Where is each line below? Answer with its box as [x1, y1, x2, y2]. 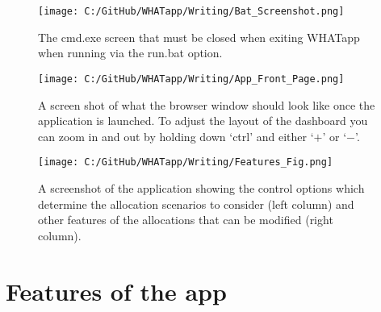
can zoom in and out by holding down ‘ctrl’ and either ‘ [38, 127, 314, 144]
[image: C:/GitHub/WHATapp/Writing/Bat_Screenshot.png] [38, 6, 345, 17]
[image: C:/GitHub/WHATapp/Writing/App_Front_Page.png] [38, 73, 345, 85]
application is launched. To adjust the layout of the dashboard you [38, 112, 368, 129]
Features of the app [6, 274, 227, 307]
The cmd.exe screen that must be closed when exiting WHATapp [38, 28, 360, 45]
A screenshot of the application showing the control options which [38, 179, 365, 196]
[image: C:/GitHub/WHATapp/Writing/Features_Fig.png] [38, 156, 333, 168]
